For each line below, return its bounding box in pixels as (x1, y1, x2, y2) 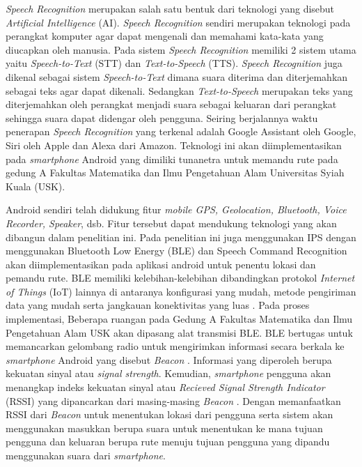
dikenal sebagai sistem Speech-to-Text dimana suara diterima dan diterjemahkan (6, 69, 348, 84)
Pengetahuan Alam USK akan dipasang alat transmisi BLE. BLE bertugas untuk (6, 325, 353, 339)
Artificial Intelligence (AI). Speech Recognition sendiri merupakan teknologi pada (6, 15, 351, 29)
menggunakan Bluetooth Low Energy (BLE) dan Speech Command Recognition (6, 243, 347, 258)
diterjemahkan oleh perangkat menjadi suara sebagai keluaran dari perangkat (6, 97, 337, 112)
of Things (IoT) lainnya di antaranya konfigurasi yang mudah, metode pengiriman (6, 284, 356, 298)
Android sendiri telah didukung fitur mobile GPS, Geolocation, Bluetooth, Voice (6, 202, 347, 217)
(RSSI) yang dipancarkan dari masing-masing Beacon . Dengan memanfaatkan (6, 393, 341, 408)
